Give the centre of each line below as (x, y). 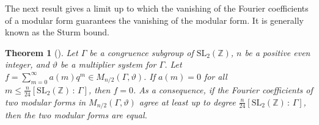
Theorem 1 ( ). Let (42, 52)
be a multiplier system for (108, 64)
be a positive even (277, 52)
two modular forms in (46, 102)
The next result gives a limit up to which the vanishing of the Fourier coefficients (157, 8)
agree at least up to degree (187, 102)
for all (215, 76)
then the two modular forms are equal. (76, 115)
